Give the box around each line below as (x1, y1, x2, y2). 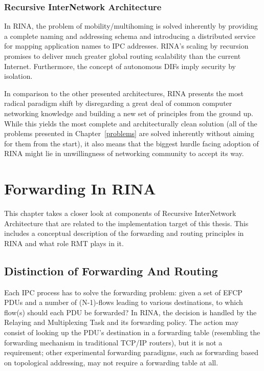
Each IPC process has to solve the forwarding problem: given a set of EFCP (4, 287, 243, 297)
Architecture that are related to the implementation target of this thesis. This (4, 217, 249, 228)
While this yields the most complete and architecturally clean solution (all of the (4, 118, 257, 128)
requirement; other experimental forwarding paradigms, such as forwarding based (4, 347, 258, 358)
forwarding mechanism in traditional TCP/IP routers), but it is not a (4, 337, 223, 347)
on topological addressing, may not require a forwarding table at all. (4, 357, 218, 367)
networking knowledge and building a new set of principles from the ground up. (4, 107, 253, 118)
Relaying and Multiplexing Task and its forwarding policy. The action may (4, 317, 239, 328)
